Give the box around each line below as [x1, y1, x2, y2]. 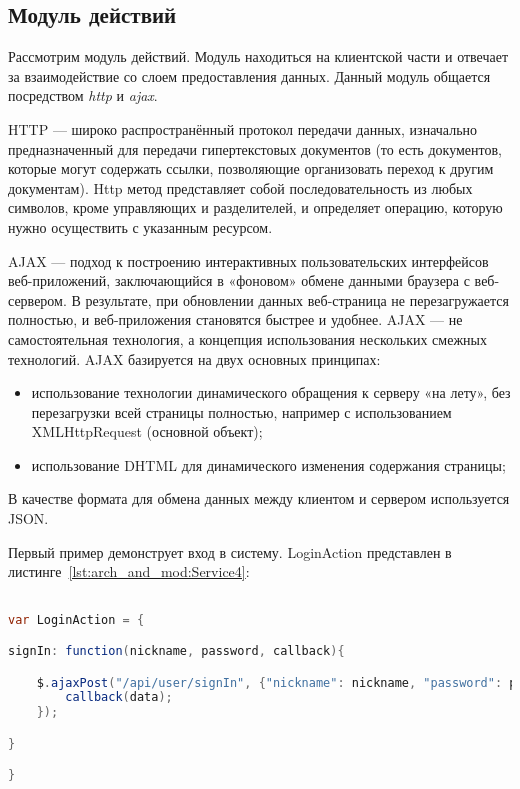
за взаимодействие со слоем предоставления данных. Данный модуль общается [8, 65, 491, 86]
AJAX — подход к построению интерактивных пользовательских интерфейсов [8, 250, 489, 271]
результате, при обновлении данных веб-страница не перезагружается [85, 289, 509, 310]
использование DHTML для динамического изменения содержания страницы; [31, 454, 506, 475]
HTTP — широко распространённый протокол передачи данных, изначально [8, 118, 478, 139]
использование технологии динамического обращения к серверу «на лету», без [31, 382, 511, 403]
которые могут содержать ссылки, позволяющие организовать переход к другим [8, 158, 494, 179]
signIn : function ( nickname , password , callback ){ [8, 644, 345, 659]
